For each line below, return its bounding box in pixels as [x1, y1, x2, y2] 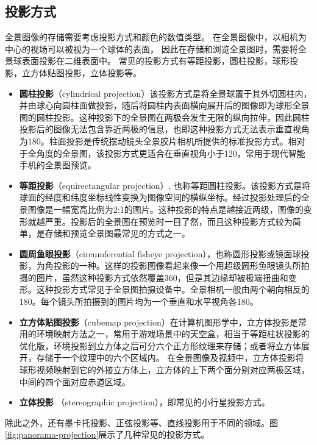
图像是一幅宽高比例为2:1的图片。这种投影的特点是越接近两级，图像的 [27, 202, 304, 215]
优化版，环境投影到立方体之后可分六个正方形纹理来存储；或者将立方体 [19, 339, 301, 352]
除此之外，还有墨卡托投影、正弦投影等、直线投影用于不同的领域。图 [5, 416, 278, 429]
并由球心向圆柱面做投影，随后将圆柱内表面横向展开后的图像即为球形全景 [19, 99, 310, 112]
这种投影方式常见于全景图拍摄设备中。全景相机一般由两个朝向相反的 [36, 283, 310, 296]
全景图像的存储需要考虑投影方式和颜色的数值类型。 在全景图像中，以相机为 [5, 30, 307, 43]
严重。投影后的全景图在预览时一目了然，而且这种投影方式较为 [45, 215, 293, 227]
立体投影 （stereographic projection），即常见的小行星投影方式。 [19, 396, 270, 408]
